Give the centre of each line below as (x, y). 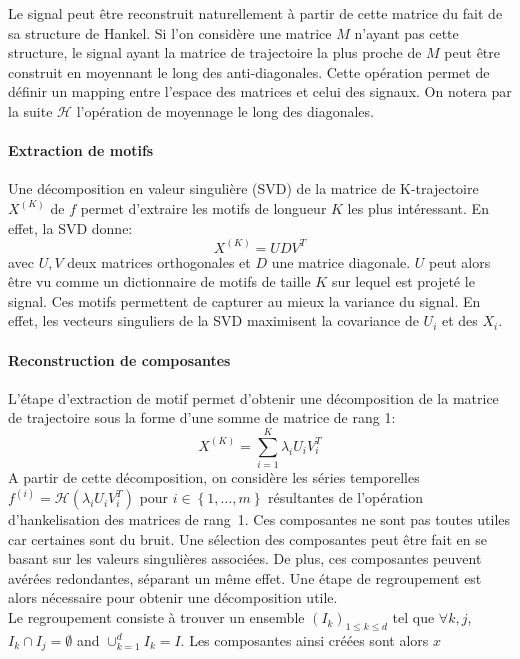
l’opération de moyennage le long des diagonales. (225, 110)
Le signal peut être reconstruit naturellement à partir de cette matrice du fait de (255, 13)
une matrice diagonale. (341, 261)
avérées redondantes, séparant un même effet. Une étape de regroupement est (245, 577)
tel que (413, 617)
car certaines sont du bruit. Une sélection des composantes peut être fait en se (247, 538)
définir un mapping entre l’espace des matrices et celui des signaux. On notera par (260, 91)
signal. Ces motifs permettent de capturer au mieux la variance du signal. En (244, 300)
